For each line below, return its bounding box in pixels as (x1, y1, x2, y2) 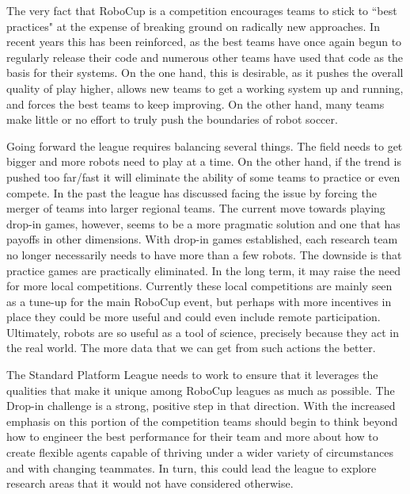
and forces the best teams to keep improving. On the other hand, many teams (6, 95, 385, 112)
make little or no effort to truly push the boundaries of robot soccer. (6, 111, 338, 128)
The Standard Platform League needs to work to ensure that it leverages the (6, 366, 378, 383)
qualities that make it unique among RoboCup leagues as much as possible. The (6, 381, 395, 398)
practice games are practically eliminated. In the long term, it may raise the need (6, 262, 401, 278)
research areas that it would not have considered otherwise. (6, 475, 294, 492)
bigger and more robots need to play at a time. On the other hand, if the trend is (6, 153, 401, 170)
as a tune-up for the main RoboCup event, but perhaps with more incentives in (6, 293, 392, 309)
